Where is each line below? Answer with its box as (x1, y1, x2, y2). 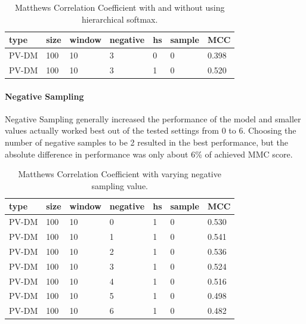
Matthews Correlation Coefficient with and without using (15, 1, 225, 13)
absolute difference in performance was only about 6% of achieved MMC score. (5, 147, 293, 160)
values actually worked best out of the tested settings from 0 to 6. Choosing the (5, 124, 296, 137)
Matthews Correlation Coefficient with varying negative (18, 168, 221, 180)
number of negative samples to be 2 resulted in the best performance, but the (5, 135, 288, 148)
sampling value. (91, 179, 149, 192)
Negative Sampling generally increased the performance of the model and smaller (5, 112, 301, 125)
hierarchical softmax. (82, 13, 158, 25)
